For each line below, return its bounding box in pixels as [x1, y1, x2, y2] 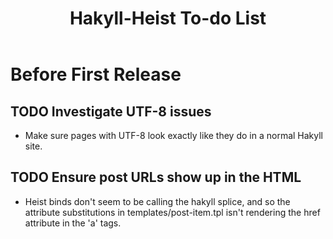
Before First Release [10, 63, 182, 86]
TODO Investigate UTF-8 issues [10, 103, 212, 120]
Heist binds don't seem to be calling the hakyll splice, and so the [24, 195, 291, 207]
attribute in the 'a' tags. [24, 217, 122, 229]
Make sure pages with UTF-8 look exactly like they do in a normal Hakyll [24, 130, 324, 141]
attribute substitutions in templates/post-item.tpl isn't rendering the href [24, 206, 321, 218]
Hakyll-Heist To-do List [69, 7, 267, 30]
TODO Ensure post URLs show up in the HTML [10, 169, 302, 186]
